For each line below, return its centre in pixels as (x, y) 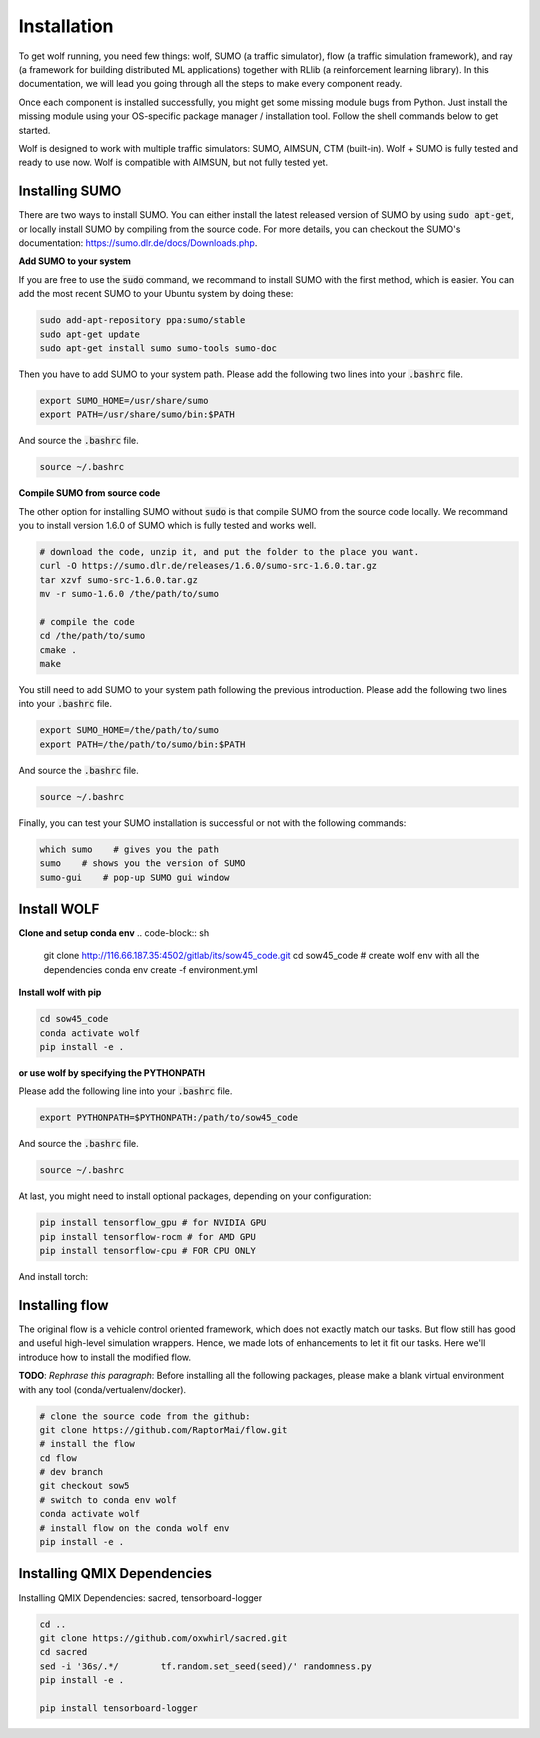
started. (34, 130)
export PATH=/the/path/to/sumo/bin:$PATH (142, 744)
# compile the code (87, 621)
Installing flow (63, 1305)
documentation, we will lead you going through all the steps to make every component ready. (210, 84)
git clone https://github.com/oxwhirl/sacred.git (163, 1638)
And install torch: (53, 1277)
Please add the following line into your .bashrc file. (125, 1091)
